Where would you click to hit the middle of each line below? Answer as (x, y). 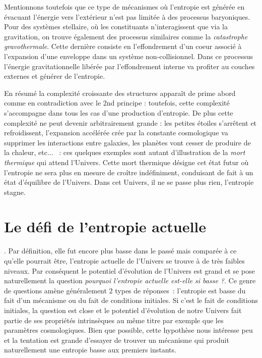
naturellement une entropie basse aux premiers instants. (90, 350)
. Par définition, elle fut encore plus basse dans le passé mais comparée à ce (120, 251)
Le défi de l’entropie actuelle (105, 226)
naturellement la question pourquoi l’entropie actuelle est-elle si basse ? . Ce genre (130, 280)
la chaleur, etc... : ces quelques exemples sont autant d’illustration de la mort (125, 152)
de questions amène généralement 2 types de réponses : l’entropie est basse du (125, 290)
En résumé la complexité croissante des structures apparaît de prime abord (120, 93)
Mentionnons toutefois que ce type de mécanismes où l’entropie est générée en (124, 7)
